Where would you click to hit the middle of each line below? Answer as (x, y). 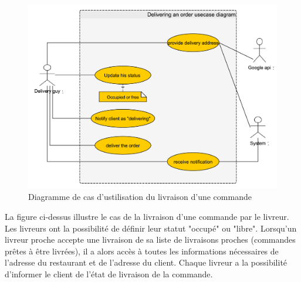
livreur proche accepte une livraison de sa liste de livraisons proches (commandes (150, 239)
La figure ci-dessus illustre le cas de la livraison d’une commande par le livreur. (147, 216)
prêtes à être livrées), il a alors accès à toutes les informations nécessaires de (142, 251)
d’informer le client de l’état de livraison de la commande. (109, 273)
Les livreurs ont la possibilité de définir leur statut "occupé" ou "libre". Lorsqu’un (151, 228)
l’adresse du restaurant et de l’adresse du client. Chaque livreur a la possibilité (146, 262)
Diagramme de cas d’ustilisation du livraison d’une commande (140, 197)
